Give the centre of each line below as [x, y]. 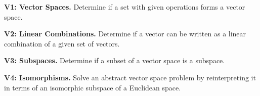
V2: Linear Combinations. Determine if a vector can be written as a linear [125, 34]
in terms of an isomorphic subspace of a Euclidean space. [93, 87]
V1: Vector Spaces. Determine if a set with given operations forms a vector [125, 7]
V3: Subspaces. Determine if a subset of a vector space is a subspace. [115, 60]
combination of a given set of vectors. [62, 43]
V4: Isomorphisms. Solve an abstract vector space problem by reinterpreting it [130, 77]
